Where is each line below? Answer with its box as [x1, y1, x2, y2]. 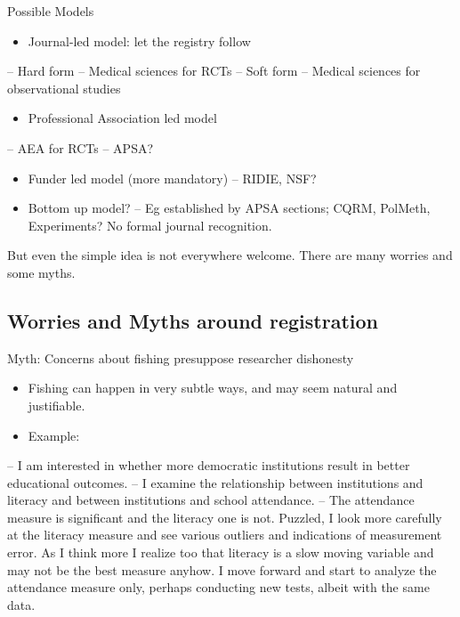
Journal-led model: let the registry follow [28, 31, 251, 50]
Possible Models [7, 2, 94, 20]
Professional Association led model [28, 109, 217, 127]
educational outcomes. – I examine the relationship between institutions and [7, 473, 424, 491]
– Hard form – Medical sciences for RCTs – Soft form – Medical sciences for [7, 61, 421, 80]
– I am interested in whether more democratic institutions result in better [7, 456, 410, 475]
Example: [28, 426, 80, 444]
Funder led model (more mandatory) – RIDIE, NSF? [28, 168, 317, 187]
